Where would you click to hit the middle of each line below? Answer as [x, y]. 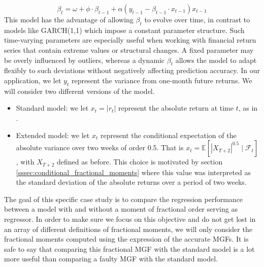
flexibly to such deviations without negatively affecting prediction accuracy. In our [132, 70]
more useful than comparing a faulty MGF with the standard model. [111, 259]
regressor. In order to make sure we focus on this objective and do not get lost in [130, 219]
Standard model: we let [52, 108]
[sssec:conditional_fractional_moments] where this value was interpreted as [134, 172]
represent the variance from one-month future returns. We [162, 80]
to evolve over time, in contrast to [197, 19]
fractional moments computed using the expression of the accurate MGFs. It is [126, 239]
